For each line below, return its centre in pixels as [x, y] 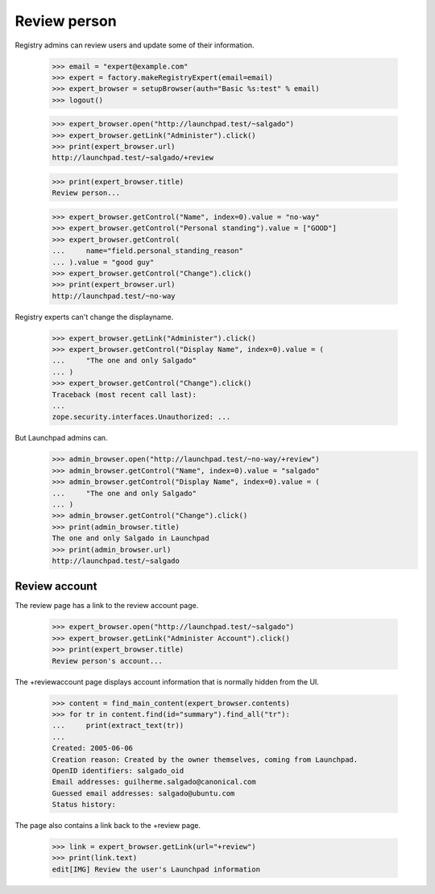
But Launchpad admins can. [61, 438]
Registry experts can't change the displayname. [94, 317]
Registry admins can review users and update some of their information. [135, 45]
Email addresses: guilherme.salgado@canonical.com [154, 782]
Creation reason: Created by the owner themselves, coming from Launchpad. [205, 759]
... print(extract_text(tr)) [118, 726]
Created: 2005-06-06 [92, 748]
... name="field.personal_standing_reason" [147, 251]
